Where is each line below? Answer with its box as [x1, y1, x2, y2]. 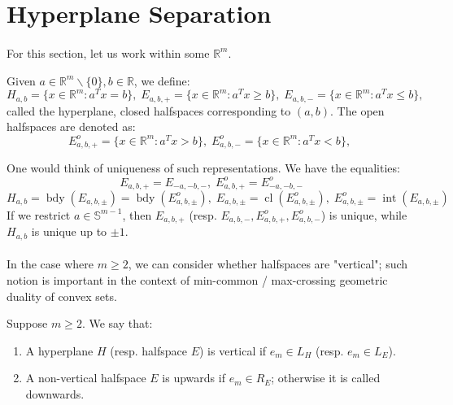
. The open [330, 102, 385, 119]
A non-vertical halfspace [25, 369, 146, 386]
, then [122, 206, 152, 223]
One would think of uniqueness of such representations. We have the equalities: [7, 159, 400, 176]
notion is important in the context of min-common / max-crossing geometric [7, 272, 388, 289]
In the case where [7, 255, 94, 272]
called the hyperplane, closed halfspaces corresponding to [7, 102, 291, 119]
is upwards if [162, 369, 225, 386]
